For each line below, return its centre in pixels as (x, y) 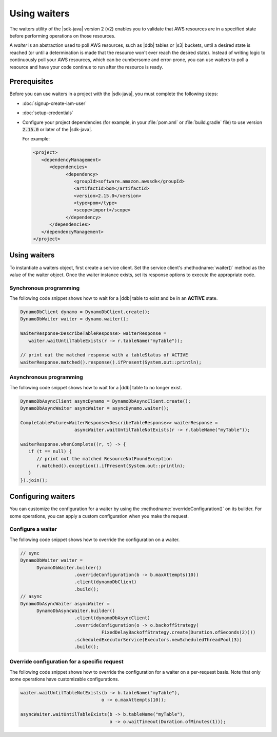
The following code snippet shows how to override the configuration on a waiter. (95, 540)
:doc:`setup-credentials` (48, 113)
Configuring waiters (42, 497)
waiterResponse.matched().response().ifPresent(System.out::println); (111, 362)
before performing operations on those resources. (62, 35)
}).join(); (34, 480)
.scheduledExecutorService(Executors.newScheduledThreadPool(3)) (158, 640)
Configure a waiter (33, 529)
